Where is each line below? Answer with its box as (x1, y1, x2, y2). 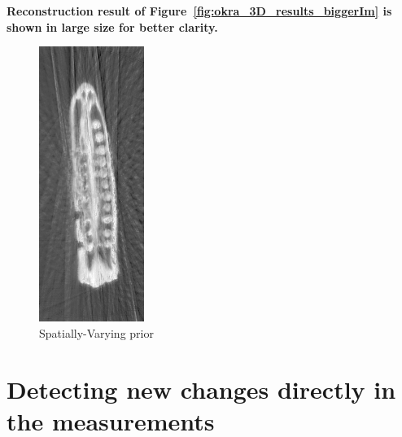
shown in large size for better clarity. (7, 18, 218, 35)
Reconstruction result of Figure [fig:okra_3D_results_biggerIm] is (7, 2, 392, 19)
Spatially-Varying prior (39, 324, 154, 341)
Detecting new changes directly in (7, 372, 396, 405)
